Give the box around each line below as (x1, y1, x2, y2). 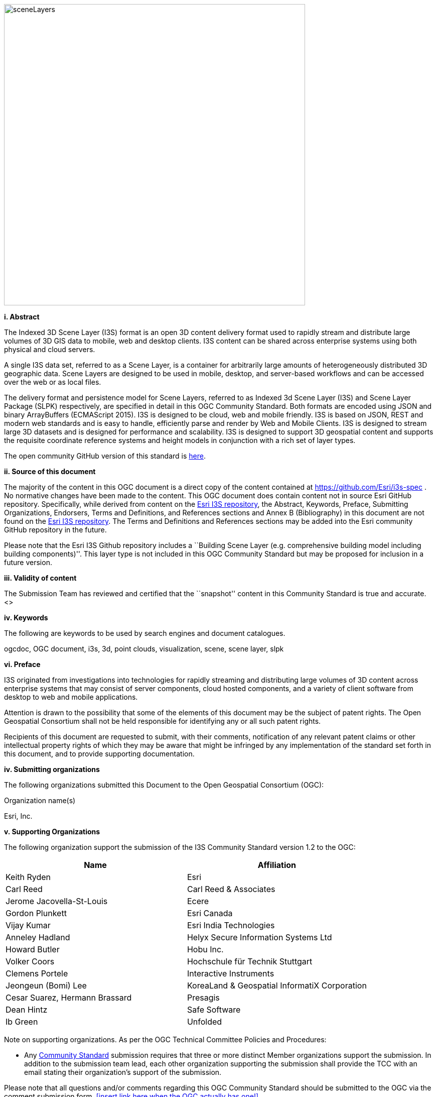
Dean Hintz (6, 1005, 48, 1015)
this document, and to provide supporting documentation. (4, 749, 195, 758)
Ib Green (6, 1017, 38, 1027)
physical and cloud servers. (4, 345, 95, 354)
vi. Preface (4, 660, 41, 669)
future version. (4, 558, 52, 567)
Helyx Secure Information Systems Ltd (187, 932, 332, 942)
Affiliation (257, 860, 297, 870)
